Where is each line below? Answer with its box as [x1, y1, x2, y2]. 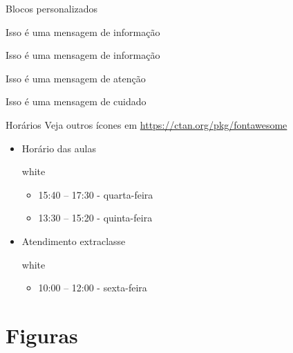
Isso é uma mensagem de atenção [6, 71, 146, 85]
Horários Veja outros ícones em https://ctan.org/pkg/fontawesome [6, 117, 287, 132]
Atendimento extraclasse [21, 233, 126, 248]
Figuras [6, 320, 78, 349]
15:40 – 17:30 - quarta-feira [38, 187, 153, 201]
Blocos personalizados [6, 1, 98, 15]
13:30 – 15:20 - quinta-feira [38, 210, 153, 225]
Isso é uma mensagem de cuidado [6, 94, 146, 109]
